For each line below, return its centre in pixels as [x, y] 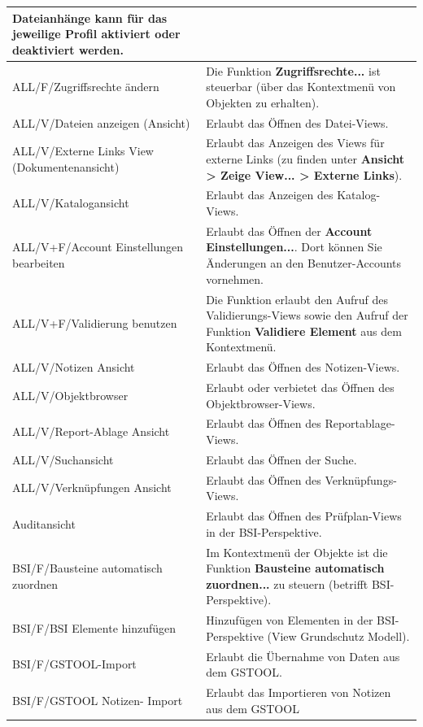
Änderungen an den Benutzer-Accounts [304, 263]
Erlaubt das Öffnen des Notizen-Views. [303, 367]
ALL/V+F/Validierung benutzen [95, 322]
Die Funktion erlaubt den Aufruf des [297, 299]
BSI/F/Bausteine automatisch [87, 568]
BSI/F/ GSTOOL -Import [74, 664]
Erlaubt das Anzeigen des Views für [295, 143]
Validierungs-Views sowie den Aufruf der [307, 315]
